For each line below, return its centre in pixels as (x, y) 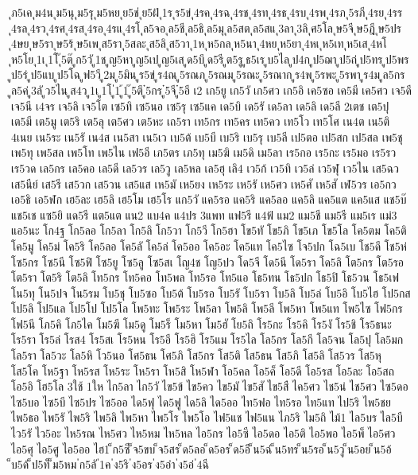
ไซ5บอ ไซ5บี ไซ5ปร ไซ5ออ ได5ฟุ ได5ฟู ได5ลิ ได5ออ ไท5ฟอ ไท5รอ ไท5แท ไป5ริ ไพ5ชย (201, 401)
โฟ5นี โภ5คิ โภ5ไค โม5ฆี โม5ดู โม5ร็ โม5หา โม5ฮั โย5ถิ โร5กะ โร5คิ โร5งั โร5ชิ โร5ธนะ (201, 323)
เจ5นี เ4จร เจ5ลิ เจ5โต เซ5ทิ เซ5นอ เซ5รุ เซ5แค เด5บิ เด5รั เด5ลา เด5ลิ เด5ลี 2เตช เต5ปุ (200, 105)
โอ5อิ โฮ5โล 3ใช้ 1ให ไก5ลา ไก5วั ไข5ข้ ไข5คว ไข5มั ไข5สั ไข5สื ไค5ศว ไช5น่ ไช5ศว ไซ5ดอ (210, 386)
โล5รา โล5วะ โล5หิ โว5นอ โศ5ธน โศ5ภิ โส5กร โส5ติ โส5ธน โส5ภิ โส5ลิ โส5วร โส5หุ (196, 355)
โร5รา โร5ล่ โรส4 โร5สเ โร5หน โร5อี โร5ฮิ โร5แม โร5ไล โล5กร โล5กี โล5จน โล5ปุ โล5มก (207, 339)
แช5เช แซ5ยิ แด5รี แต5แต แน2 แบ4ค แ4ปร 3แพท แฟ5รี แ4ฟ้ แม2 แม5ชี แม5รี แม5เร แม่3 (204, 214)
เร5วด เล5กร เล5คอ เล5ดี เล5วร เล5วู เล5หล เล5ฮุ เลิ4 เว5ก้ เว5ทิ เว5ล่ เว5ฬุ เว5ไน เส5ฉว (205, 167)
